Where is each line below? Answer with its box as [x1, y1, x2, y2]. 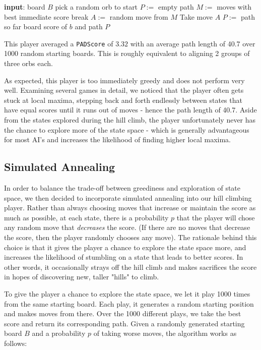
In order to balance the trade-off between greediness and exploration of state [4, 182, 241, 193]
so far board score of [4, 21, 68, 32]
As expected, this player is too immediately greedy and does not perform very [4, 75, 245, 85]
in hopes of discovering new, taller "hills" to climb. [4, 271, 159, 282]
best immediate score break [4, 11, 89, 22]
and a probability [32, 328, 86, 338]
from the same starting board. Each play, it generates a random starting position [4, 298, 254, 309]
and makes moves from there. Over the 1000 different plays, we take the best [4, 308, 241, 319]
